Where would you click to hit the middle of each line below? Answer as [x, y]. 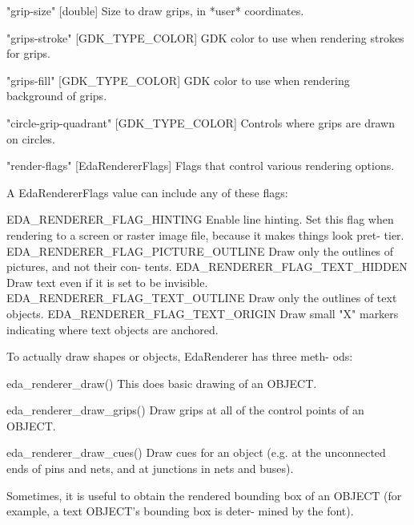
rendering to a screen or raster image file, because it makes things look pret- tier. [205, 234]
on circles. [31, 138]
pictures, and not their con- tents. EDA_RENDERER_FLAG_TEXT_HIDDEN [207, 267]
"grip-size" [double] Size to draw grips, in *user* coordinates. [155, 10]
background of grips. [57, 96]
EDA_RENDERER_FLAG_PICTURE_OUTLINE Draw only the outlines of [200, 250]
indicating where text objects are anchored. [113, 329]
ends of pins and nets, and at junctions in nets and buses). [150, 468]
